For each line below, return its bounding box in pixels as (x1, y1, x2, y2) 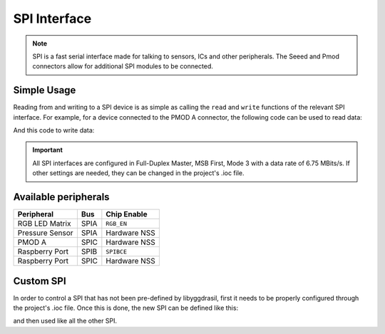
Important (32, 146, 63, 155)
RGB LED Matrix (17, 219, 71, 229)
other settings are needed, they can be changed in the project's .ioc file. (32, 169, 245, 177)
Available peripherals (13, 191, 110, 203)
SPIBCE (106, 248, 128, 256)
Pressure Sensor (17, 228, 74, 238)
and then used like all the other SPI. (13, 317, 118, 325)
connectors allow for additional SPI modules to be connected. (32, 62, 214, 71)
